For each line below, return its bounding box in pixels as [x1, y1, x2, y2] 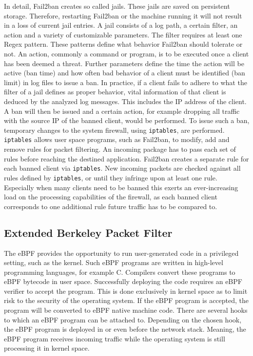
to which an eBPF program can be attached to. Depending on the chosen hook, [4, 314, 242, 324]
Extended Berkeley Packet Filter [4, 225, 173, 240]
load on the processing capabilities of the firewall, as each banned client [4, 192, 217, 202]
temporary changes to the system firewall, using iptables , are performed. [4, 125, 225, 135]
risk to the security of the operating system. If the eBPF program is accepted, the [4, 295, 249, 305]
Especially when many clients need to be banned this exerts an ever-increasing [4, 182, 238, 192]
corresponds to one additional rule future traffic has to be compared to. [4, 201, 217, 211]
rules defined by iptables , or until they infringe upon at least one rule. [4, 172, 217, 182]
